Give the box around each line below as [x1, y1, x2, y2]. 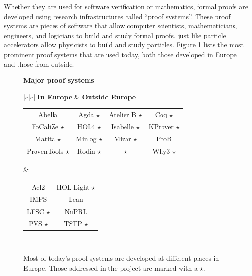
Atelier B [109, 109, 136, 119]
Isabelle [111, 121, 134, 131]
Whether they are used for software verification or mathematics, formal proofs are [4, 1, 248, 11]
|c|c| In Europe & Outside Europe [23, 91, 136, 101]
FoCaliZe [32, 121, 59, 131]
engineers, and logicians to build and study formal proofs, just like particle [4, 30, 226, 40]
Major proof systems [23, 75, 94, 85]
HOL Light [56, 182, 90, 192]
